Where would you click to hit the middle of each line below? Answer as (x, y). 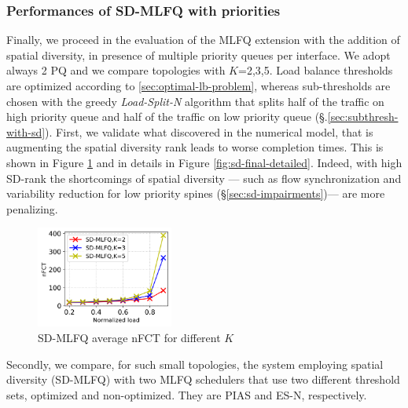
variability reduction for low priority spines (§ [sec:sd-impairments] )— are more (196, 193)
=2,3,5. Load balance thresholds (315, 70)
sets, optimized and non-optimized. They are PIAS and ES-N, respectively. (187, 394)
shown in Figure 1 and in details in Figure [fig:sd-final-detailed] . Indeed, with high (204, 162)
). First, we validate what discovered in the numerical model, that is (209, 131)
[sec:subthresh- (363, 117)
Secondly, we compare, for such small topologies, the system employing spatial (195, 364)
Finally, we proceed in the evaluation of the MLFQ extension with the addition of (203, 40)
